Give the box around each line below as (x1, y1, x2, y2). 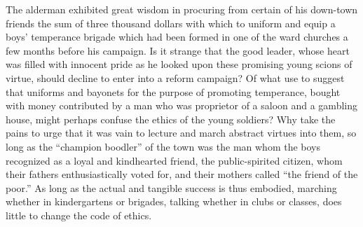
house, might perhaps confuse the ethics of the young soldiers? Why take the (6, 111, 336, 126)
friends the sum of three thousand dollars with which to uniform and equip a (6, 15, 336, 30)
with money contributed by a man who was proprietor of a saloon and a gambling (6, 98, 357, 113)
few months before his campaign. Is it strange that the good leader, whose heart (6, 43, 350, 57)
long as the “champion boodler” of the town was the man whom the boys (6, 139, 321, 153)
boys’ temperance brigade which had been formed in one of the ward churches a (6, 29, 348, 44)
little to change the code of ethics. (6, 207, 152, 222)
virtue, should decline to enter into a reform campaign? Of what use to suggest (6, 70, 345, 85)
